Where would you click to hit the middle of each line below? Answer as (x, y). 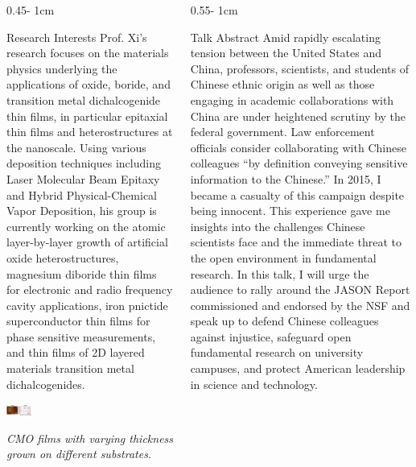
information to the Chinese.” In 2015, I (286, 178)
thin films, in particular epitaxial (87, 116)
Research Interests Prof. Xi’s (77, 37)
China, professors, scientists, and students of (300, 68)
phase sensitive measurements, (81, 336)
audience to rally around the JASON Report (300, 289)
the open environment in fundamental (283, 257)
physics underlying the (62, 68)
